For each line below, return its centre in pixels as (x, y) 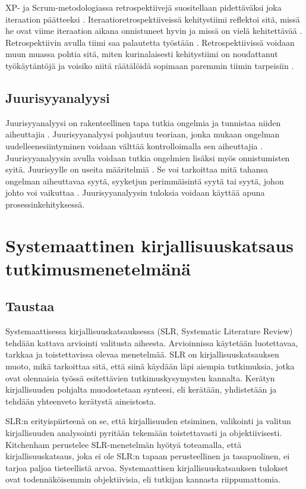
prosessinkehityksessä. (45, 204)
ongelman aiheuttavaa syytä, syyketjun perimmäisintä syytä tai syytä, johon (145, 181)
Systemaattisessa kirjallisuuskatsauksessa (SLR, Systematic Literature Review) (149, 331)
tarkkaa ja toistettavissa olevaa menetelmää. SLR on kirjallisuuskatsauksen (142, 354)
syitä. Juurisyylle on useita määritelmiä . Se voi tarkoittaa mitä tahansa (137, 169)
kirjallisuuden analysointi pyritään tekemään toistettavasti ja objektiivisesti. (144, 433)
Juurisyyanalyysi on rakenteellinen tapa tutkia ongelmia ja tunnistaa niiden (143, 122)
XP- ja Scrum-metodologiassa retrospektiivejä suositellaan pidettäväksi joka (143, 7)
